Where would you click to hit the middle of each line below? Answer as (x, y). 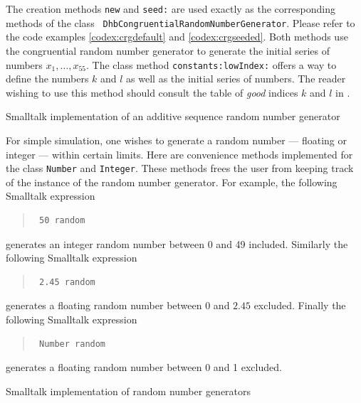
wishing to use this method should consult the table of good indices (152, 92)
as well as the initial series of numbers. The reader (236, 79)
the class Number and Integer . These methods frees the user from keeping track (180, 168)
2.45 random (67, 282)
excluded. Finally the (300, 305)
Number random (72, 344)
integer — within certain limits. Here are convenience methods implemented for (179, 154)
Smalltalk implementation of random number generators (129, 391)
